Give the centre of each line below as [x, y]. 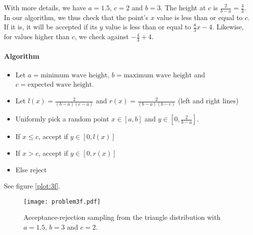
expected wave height [60, 85]
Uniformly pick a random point [62, 119]
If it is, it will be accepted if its [51, 27]
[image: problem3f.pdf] [62, 201]
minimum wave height [74, 75]
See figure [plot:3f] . [32, 186]
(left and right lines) [208, 101]
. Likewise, [228, 27]
